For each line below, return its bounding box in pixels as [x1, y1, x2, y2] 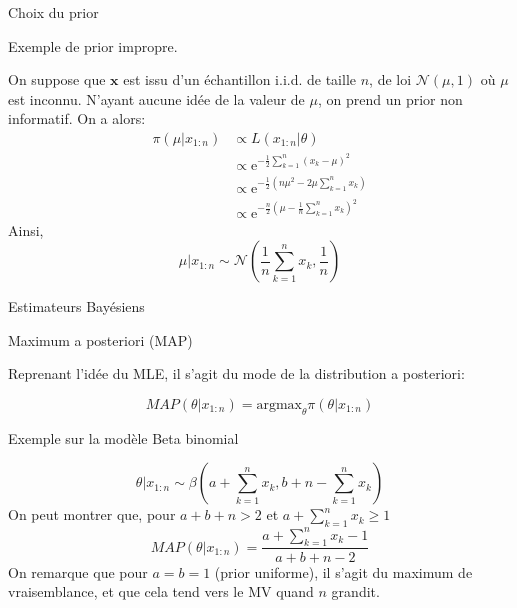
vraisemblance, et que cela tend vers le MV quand [8, 581, 314, 602]
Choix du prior [8, 2, 99, 22]
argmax [256, 397, 302, 412]
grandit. [331, 581, 380, 602]
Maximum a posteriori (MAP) [8, 329, 193, 350]
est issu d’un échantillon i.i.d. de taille [123, 69, 357, 90]
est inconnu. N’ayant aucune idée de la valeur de [8, 88, 305, 109]
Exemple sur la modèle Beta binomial [8, 427, 239, 448]
